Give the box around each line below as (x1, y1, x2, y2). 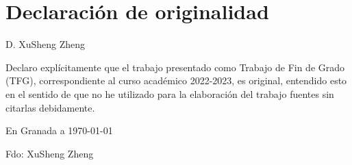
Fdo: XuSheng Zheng (5, 146, 94, 160)
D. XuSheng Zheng (5, 37, 86, 51)
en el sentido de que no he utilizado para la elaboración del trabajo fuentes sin (5, 86, 334, 101)
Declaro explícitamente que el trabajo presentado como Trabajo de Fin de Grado (5, 60, 345, 74)
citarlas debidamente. (5, 100, 95, 114)
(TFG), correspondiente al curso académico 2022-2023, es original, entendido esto (5, 73, 347, 88)
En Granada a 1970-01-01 (5, 123, 113, 138)
